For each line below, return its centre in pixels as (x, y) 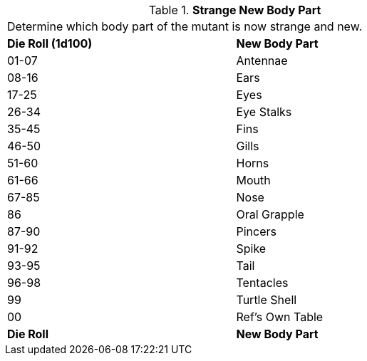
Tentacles (262, 283)
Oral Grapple (270, 214)
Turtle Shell (267, 300)
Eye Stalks (264, 112)
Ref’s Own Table (280, 317)
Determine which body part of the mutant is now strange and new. (185, 26)
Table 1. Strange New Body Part (235, 10)
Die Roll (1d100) (50, 43)
